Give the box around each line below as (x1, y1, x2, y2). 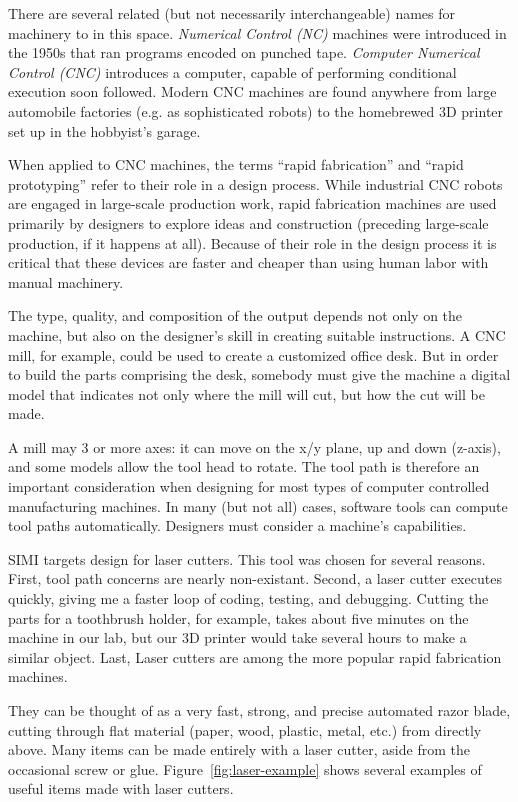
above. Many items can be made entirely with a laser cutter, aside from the (8, 739, 470, 760)
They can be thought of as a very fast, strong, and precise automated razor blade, (8, 700, 511, 720)
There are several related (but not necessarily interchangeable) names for (8, 3, 455, 23)
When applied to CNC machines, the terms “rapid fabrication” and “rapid (8, 154, 464, 175)
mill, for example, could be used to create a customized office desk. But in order (8, 344, 499, 365)
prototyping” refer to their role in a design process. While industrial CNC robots (8, 173, 503, 194)
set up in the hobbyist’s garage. (8, 120, 201, 141)
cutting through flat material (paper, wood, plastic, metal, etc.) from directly (8, 719, 482, 740)
